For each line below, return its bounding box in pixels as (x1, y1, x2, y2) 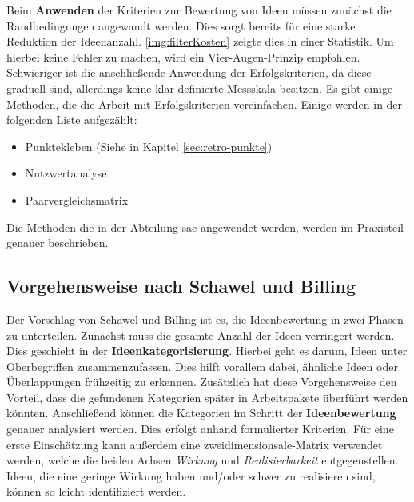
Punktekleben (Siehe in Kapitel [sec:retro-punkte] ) (25, 137, 273, 154)
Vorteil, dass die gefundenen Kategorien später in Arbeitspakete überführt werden (6, 388, 408, 405)
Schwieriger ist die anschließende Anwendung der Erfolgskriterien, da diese (6, 64, 372, 81)
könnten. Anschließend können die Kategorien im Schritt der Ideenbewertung (6, 404, 396, 421)
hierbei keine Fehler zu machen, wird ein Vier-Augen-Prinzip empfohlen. (6, 48, 360, 65)
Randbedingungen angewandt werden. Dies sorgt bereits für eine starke (6, 17, 356, 34)
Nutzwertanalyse (25, 165, 107, 181)
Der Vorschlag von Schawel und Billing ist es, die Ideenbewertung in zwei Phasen (6, 310, 404, 327)
